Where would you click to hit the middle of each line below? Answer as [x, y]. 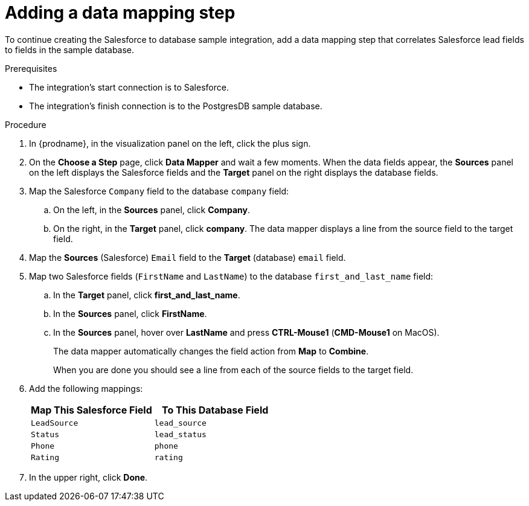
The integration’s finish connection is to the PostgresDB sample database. [176, 106]
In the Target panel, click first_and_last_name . [147, 295]
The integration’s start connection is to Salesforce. [129, 87]
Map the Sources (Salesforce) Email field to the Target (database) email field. [188, 257]
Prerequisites [31, 68]
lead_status [180, 434]
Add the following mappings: [86, 388]
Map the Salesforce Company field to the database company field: [159, 191]
